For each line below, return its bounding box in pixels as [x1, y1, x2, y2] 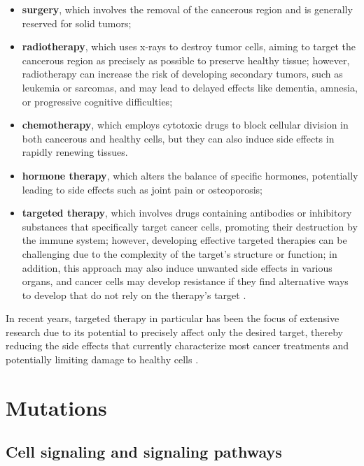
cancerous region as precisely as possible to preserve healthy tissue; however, [22, 52, 350, 67]
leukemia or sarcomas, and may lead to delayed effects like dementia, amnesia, [22, 80, 358, 94]
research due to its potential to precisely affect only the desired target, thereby [6, 324, 343, 339]
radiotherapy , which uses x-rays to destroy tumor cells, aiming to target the [22, 39, 356, 54]
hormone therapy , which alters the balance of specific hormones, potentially [22, 168, 358, 182]
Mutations [6, 393, 107, 421]
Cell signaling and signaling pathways [6, 441, 282, 463]
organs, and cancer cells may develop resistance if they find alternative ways [22, 274, 349, 289]
